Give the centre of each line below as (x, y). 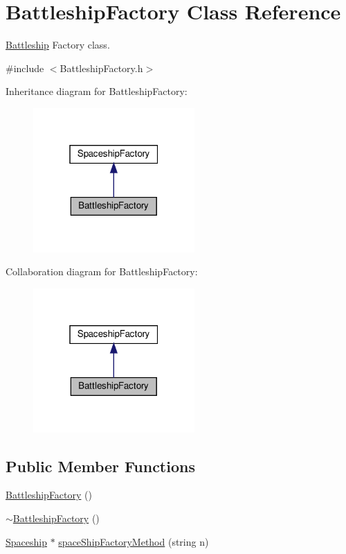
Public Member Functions (100, 466)
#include (25, 68)
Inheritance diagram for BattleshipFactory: (97, 91)
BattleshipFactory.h (101, 68)
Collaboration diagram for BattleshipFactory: (102, 271)
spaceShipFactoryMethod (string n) (134, 541)
